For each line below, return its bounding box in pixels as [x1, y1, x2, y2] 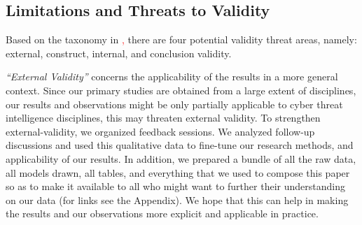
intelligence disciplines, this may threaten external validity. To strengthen [6, 110, 321, 125]
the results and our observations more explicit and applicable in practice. [6, 206, 319, 221]
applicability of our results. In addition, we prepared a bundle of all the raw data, [6, 151, 356, 166]
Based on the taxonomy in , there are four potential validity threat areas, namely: [6, 32, 357, 47]
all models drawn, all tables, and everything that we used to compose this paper [6, 165, 350, 180]
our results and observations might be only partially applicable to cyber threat [6, 96, 343, 111]
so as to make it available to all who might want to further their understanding [6, 179, 345, 194]
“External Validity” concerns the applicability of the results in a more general [6, 69, 338, 84]
